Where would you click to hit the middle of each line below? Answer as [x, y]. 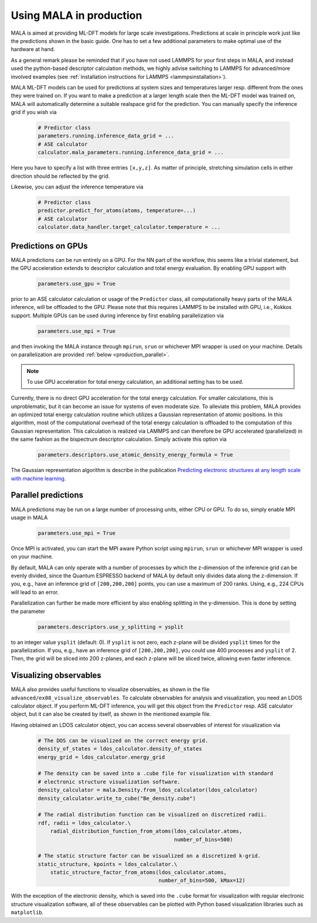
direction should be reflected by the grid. [60, 176]
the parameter [28, 611]
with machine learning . [38, 478]
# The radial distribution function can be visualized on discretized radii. [152, 815]
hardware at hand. [33, 49]
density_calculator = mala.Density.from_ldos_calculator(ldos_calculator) [148, 790]
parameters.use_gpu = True [77, 284]
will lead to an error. [35, 592]
